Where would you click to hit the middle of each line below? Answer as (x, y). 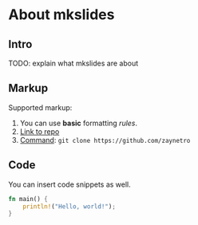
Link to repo (40, 131)
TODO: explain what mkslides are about (73, 63)
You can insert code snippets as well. (70, 184)
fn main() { (28, 199)
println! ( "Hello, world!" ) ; (69, 206)
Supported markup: (40, 107)
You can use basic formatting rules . (79, 123)
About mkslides (61, 15)
